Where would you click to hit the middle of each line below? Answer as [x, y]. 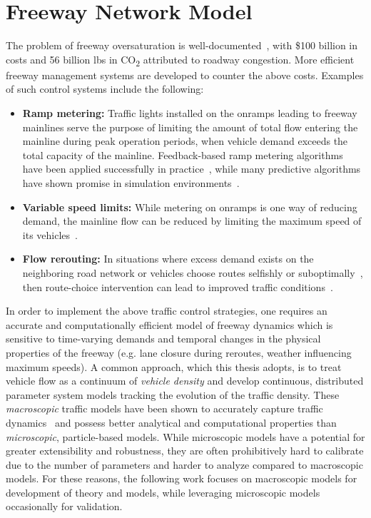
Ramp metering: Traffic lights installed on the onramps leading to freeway [190, 113]
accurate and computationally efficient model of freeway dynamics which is [169, 324]
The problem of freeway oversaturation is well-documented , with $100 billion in [182, 45]
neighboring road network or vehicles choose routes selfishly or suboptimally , [193, 272]
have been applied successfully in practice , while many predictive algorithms [192, 169]
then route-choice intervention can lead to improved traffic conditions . [178, 286]
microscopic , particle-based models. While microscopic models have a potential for [185, 436]
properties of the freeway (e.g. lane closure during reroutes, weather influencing [179, 352]
